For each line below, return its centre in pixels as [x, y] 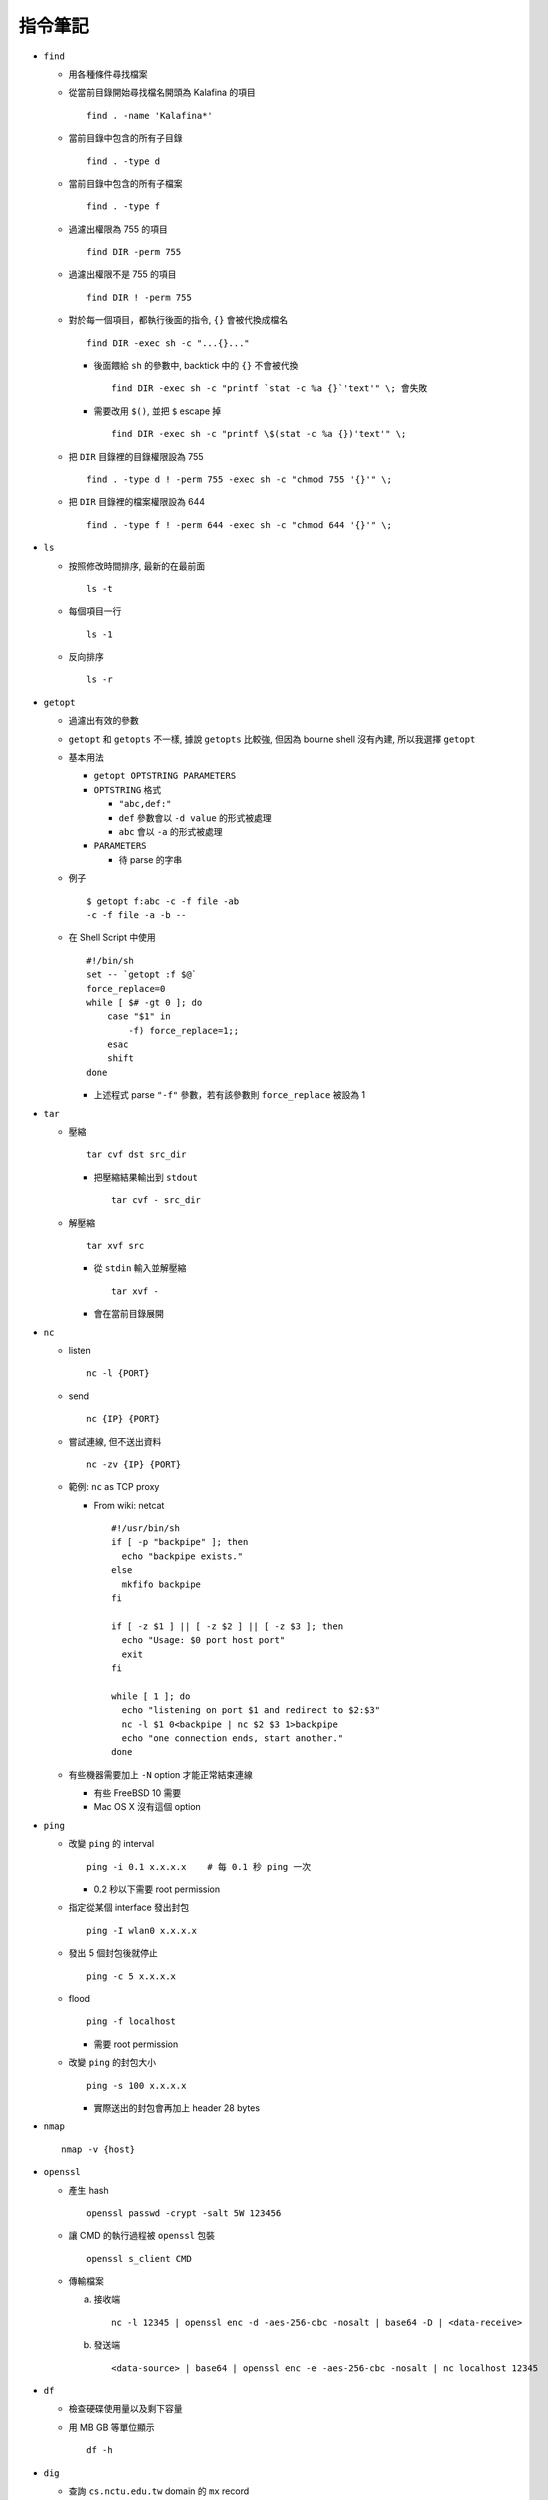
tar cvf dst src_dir [136, 1154]
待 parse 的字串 [150, 859]
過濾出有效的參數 [103, 721]
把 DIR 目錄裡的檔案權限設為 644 [136, 502]
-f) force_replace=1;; [184, 1030]
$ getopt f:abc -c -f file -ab [163, 901]
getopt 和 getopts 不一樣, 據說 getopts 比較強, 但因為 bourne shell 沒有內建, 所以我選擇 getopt [272, 739]
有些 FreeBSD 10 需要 [137, 1793]
